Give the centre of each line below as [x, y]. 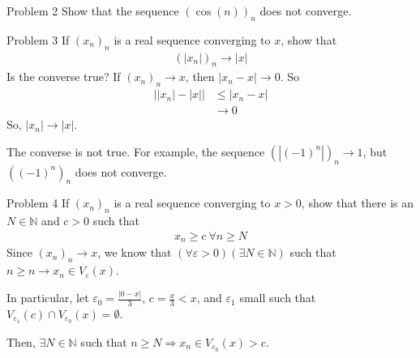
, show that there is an [358, 203]
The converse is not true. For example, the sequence [136, 151]
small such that [278, 298]
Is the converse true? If [64, 77]
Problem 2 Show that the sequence [93, 11]
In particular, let [48, 298]
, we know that [135, 252]
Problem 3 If [38, 39]
